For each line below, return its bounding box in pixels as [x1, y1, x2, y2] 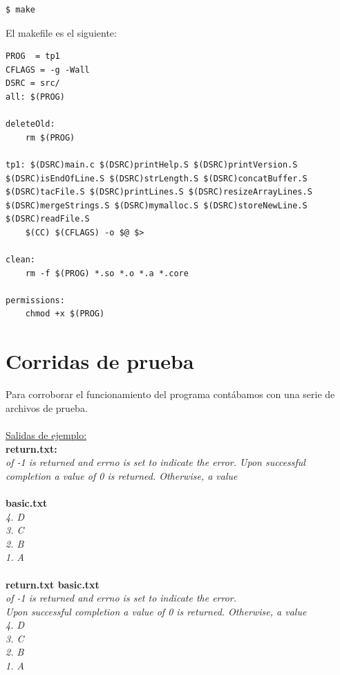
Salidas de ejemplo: [6, 427, 87, 442]
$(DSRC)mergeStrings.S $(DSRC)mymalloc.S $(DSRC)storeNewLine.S [6, 200, 308, 210]
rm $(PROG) [25, 132, 75, 143]
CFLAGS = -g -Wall [6, 64, 90, 75]
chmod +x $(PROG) [25, 309, 105, 319]
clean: [6, 255, 35, 265]
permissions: [6, 295, 65, 305]
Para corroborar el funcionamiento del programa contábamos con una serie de [6, 387, 335, 402]
